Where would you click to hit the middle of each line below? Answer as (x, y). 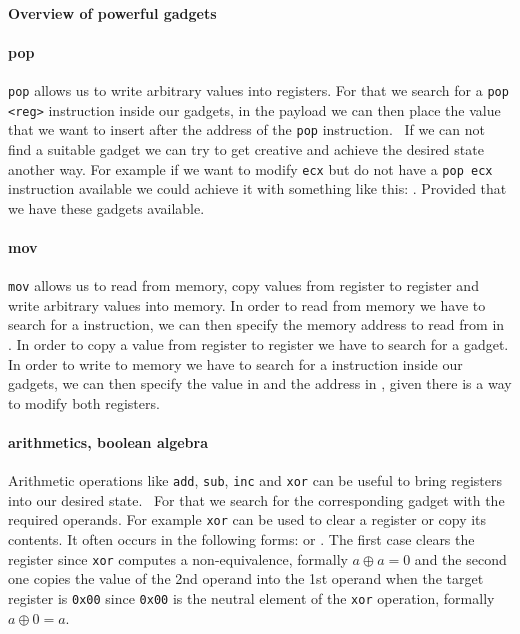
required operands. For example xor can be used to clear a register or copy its (247, 519)
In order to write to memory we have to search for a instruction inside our (235, 363)
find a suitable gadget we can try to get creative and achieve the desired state (246, 148)
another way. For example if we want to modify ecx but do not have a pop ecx (250, 168)
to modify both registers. (84, 402)
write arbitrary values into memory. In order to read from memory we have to (247, 304)
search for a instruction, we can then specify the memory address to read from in (256, 324)
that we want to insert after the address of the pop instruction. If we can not (246, 129)
